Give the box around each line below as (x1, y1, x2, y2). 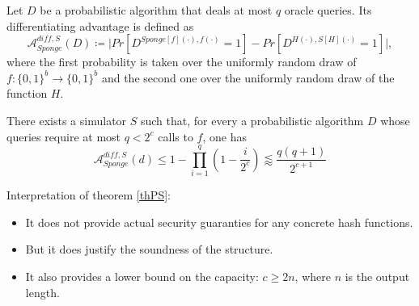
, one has (202, 128, 247, 145)
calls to (158, 128, 193, 145)
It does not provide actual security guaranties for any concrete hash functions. (25, 213, 413, 230)
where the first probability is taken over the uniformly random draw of (6, 53, 357, 70)
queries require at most (6, 128, 121, 145)
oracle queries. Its (284, 2, 372, 18)
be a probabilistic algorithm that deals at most (40, 2, 273, 18)
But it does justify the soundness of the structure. (25, 241, 273, 258)
